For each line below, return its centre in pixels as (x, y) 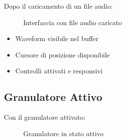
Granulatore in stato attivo (63, 133)
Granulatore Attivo (53, 97)
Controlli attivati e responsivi (59, 71)
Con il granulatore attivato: (45, 117)
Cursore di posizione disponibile (63, 54)
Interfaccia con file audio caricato (73, 22)
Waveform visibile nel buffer (57, 38)
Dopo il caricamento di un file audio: (58, 6)
